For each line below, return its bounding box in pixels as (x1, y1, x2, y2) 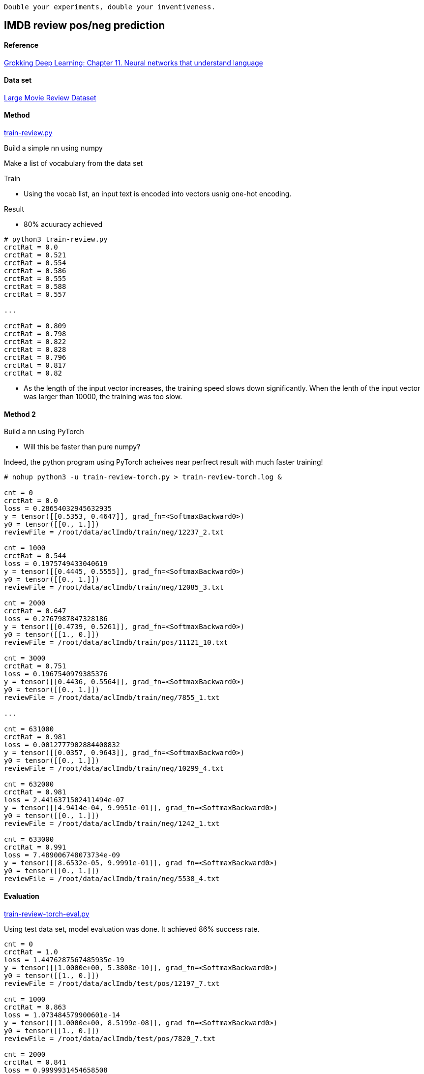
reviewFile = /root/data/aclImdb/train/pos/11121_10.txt (4, 638, 228, 647)
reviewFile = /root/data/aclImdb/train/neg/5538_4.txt (4, 875, 220, 883)
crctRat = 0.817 (4, 361, 66, 370)
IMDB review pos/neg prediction (4, 19, 165, 32)
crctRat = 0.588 (4, 283, 66, 291)
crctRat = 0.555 (4, 275, 66, 283)
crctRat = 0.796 (4, 353, 66, 362)
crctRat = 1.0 (4, 948, 58, 956)
